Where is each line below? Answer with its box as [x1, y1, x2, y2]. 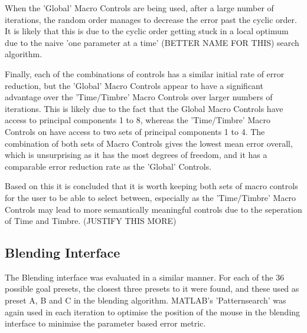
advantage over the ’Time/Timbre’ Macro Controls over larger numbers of [5, 91, 273, 103]
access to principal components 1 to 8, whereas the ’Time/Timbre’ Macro [5, 114, 270, 126]
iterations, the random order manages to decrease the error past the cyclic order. [5, 13, 297, 25]
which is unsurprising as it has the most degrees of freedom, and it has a [5, 149, 267, 161]
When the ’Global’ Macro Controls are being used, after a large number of [5, 2, 274, 14]
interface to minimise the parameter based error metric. [5, 317, 206, 329]
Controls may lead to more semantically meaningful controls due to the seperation [5, 203, 302, 215]
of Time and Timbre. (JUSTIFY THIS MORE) [5, 215, 177, 227]
